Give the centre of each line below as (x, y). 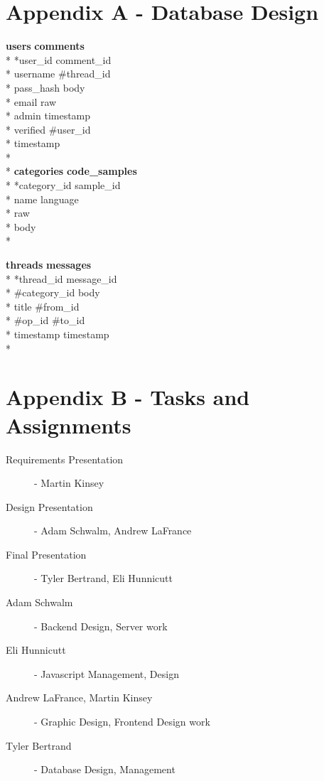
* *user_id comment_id (59, 59)
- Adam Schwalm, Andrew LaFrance (113, 530)
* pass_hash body (45, 87)
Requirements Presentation (65, 459)
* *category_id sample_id (63, 185)
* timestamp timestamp (58, 334)
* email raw (31, 101)
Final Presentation (46, 554)
